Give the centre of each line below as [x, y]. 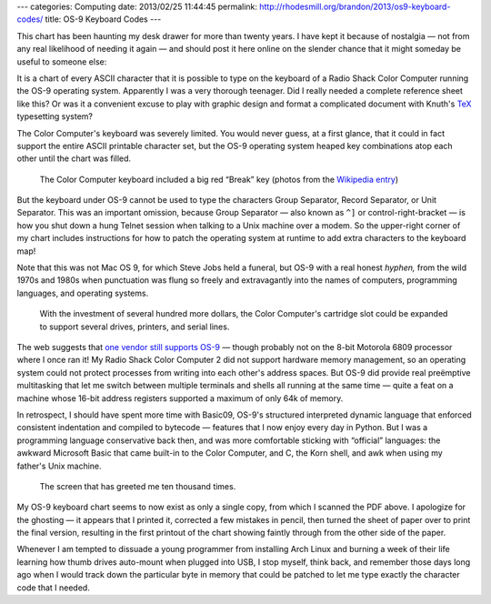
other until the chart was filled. [74, 158]
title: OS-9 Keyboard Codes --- [103, 19]
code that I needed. [53, 588]
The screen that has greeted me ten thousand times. [138, 486]
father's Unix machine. [59, 466]
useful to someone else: [62, 61]
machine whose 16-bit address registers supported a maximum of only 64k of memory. [180, 398]
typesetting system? [55, 116]
